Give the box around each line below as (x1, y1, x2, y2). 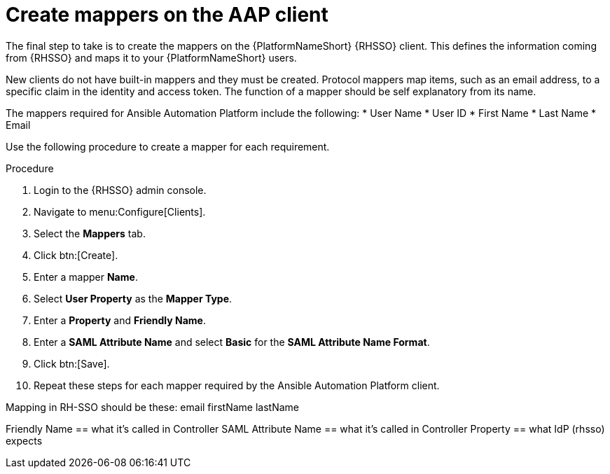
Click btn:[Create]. (34, 249, 118, 261)
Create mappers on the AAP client (6, 3, 328, 27)
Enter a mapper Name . (34, 270, 138, 283)
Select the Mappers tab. (34, 227, 146, 239)
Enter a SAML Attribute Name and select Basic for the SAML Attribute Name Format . (34, 335, 430, 348)
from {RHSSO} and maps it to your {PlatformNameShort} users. (6, 51, 297, 64)
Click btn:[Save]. (34, 357, 110, 370)
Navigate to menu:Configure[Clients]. (34, 205, 206, 218)
